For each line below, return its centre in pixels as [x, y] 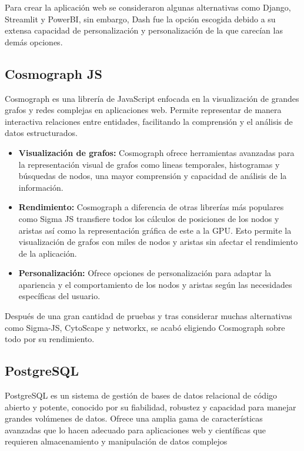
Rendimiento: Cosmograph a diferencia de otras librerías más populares [151, 207]
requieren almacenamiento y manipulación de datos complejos [116, 441]
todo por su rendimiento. [50, 339]
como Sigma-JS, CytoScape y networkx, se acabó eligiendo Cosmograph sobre [145, 327]
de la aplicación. [48, 253]
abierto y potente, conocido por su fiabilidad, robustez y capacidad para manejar [151, 407]
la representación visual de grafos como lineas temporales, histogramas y [149, 164]
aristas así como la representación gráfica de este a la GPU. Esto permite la [155, 230]
